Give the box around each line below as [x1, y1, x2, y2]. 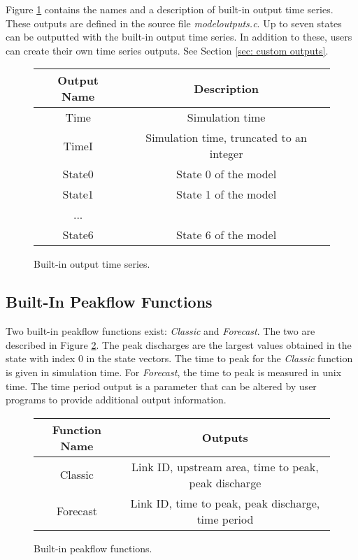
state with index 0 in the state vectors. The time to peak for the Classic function [6, 351, 353, 366]
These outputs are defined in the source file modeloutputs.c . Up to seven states [6, 15, 342, 30]
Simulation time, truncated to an [145, 129, 307, 146]
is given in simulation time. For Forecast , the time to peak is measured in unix [6, 364, 342, 379]
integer [209, 145, 243, 162]
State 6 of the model [176, 227, 277, 243]
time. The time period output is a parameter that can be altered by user [6, 378, 317, 393]
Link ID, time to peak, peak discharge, [130, 494, 320, 511]
